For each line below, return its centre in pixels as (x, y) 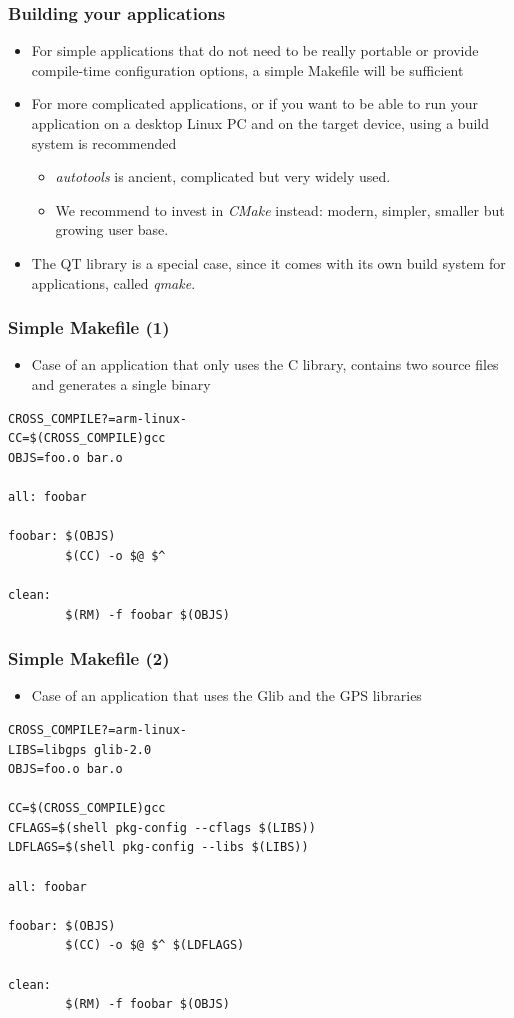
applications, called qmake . (113, 282)
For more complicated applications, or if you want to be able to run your (254, 103)
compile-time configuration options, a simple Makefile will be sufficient (247, 69)
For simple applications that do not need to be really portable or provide (255, 50)
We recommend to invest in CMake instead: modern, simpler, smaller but (280, 209)
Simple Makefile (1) (89, 327)
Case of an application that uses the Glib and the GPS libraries (226, 695)
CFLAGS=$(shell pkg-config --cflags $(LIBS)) (162, 827)
